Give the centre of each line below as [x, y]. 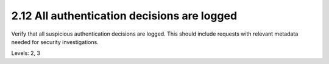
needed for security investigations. [55, 42]
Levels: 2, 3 [26, 53]
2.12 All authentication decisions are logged [124, 16]
